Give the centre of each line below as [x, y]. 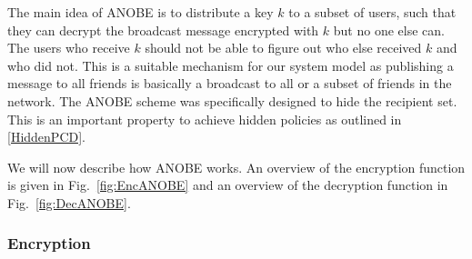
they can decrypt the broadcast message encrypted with [163, 30]
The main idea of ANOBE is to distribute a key [141, 12]
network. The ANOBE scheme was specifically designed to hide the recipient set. [232, 100]
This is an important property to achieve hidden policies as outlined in [205, 119]
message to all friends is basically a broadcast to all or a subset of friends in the [230, 83]
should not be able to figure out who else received [283, 48]
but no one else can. [389, 30]
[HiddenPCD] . [46, 137]
